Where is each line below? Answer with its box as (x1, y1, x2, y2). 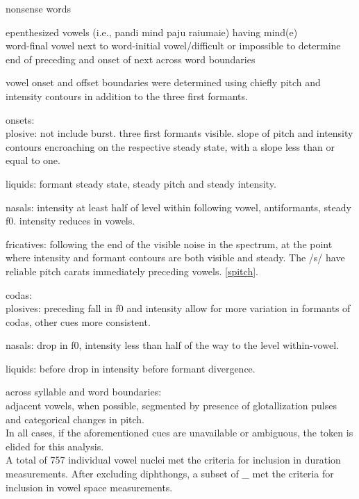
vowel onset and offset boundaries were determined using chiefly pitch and (6, 75, 321, 90)
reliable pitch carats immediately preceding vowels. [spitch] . (6, 263, 258, 278)
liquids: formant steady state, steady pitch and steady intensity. (6, 176, 276, 190)
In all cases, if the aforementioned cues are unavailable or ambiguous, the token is (6, 425, 353, 440)
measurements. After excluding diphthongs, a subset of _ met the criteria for (6, 466, 334, 481)
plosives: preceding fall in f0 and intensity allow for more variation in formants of (6, 301, 351, 316)
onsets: (6, 112, 35, 126)
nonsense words (6, 1, 71, 15)
